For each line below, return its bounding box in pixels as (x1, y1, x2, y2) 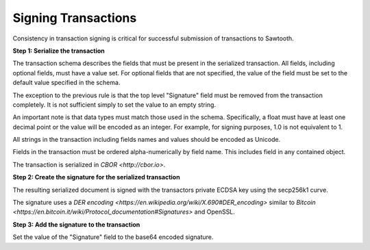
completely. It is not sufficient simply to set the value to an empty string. (12, 100, 216, 109)
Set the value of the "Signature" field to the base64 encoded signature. (12, 233, 214, 241)
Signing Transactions (12, 10, 137, 25)
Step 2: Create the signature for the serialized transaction (12, 173, 181, 182)
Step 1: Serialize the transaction (12, 47, 106, 55)
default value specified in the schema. (12, 79, 121, 87)
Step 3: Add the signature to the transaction (12, 220, 140, 229)
